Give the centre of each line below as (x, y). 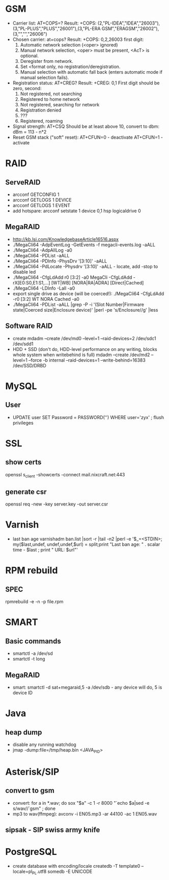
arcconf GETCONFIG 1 (36, 194)
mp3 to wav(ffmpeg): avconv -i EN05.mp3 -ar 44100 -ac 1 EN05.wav (85, 813)
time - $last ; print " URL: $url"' (45, 550)
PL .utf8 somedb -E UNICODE (62, 872)
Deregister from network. (47, 61)
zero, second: (27, 88)
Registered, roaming (41, 121)
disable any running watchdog (44, 744)
